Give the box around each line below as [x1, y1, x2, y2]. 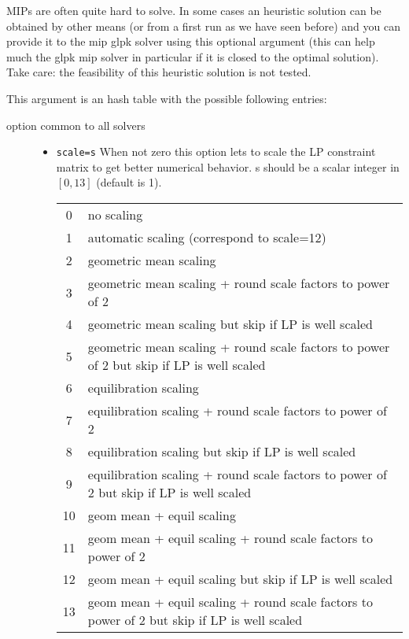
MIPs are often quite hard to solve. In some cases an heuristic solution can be [6, 2, 381, 18]
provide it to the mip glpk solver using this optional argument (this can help [6, 33, 375, 50]
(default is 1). [96, 174, 162, 190]
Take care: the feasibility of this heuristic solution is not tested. [6, 64, 311, 80]
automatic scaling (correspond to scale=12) [87, 228, 326, 246]
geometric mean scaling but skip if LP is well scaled [87, 315, 373, 333]
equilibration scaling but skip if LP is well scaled [87, 442, 356, 460]
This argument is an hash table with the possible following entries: [6, 90, 327, 106]
